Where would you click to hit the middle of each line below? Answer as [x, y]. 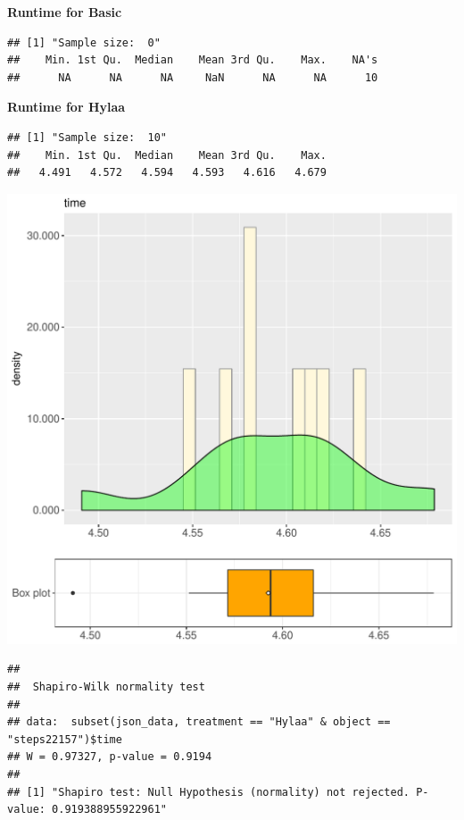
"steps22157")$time [65, 739]
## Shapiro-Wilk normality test [106, 686]
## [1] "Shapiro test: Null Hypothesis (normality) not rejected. [209, 792]
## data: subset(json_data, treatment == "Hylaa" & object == [199, 722]
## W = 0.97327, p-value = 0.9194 [110, 757]
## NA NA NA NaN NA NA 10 [193, 77]
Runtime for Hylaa [66, 107]
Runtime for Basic [65, 12]
